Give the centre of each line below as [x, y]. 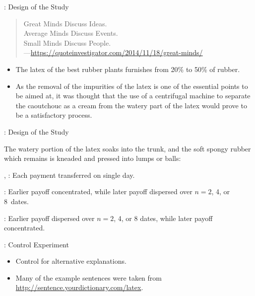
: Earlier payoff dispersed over [49, 218]
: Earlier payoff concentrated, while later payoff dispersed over [98, 191]
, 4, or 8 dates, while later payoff [163, 218]
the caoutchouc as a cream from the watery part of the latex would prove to [131, 105]
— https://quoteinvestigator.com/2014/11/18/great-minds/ [113, 52]
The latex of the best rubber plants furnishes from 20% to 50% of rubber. [128, 69]
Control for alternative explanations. [71, 261]
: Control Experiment [36, 244]
